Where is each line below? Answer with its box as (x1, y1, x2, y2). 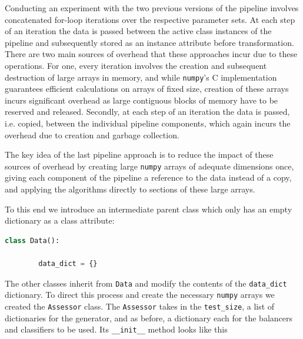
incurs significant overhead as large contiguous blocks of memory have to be (5, 94, 278, 106)
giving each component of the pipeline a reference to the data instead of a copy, (5, 171, 292, 184)
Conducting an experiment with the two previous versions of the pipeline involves (5, 2, 299, 14)
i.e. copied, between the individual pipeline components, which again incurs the (5, 117, 291, 129)
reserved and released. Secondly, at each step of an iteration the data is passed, (5, 105, 290, 118)
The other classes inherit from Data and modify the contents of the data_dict (5, 277, 287, 289)
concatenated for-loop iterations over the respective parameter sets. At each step (5, 13, 295, 25)
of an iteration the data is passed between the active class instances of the (5, 25, 272, 37)
